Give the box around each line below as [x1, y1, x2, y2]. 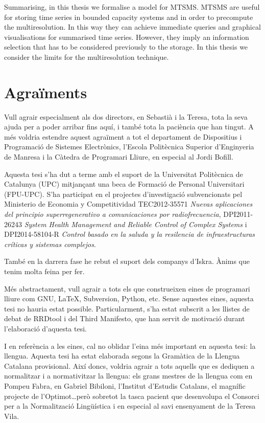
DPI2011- [223, 209, 253, 219]
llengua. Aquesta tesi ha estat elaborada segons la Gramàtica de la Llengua [4, 350, 240, 361]
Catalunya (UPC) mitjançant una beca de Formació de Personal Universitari [4, 179, 245, 189]
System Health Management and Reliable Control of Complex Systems [24, 218, 243, 229]
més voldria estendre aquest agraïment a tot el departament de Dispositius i [4, 131, 242, 142]
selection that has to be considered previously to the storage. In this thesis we [4, 41, 248, 52]
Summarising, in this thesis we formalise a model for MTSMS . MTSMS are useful [4, 2, 260, 12]
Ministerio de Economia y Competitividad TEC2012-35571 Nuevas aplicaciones [4, 198, 253, 209]
